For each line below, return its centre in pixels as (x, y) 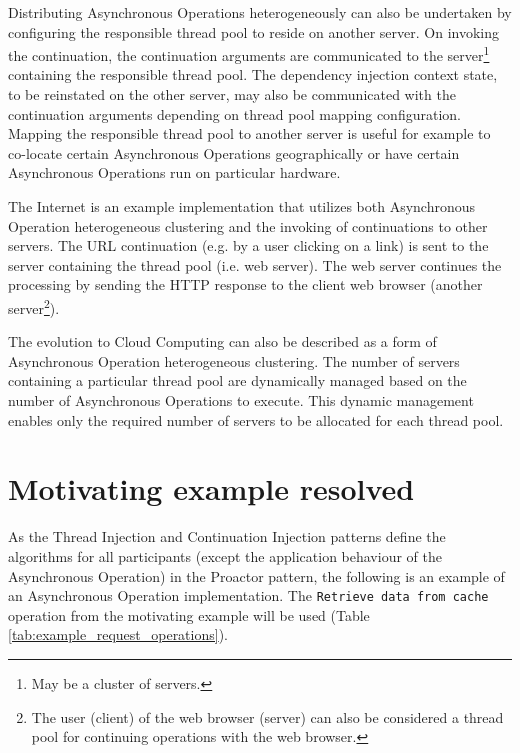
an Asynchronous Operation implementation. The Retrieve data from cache (248, 595)
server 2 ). (34, 306)
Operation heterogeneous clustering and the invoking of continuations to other (248, 225)
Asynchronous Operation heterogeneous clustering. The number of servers (234, 360)
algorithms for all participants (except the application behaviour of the (225, 555)
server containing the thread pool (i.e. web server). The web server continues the (255, 264)
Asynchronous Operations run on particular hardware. (174, 172)
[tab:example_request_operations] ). (118, 634)
